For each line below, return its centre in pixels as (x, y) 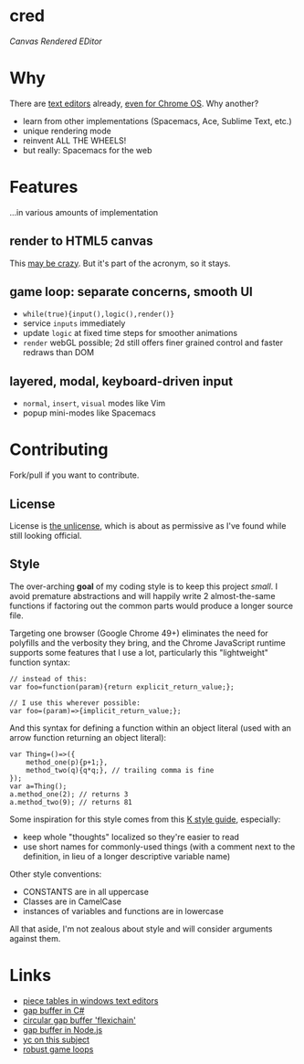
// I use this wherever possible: (75, 703)
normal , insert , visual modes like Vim (94, 404)
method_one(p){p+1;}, (67, 762)
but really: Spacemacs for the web (87, 150)
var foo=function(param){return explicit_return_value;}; (122, 687)
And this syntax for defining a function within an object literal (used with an (151, 728)
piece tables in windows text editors (90, 1000)
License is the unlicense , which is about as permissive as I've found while (148, 526)
